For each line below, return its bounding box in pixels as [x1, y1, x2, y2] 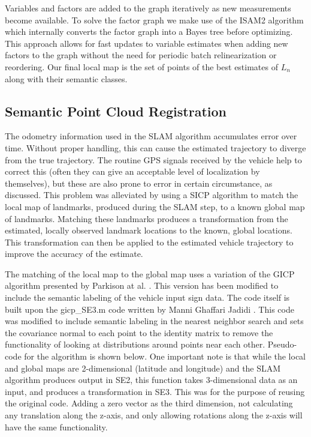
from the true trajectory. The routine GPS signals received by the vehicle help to [5, 153, 302, 166]
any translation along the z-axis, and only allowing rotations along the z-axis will [5, 409, 303, 421]
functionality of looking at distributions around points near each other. [5, 338, 265, 351]
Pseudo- [267, 338, 297, 351]
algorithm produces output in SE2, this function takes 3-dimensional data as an [5, 373, 298, 386]
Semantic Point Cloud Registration [5, 101, 227, 120]
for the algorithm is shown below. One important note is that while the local [24, 350, 306, 363]
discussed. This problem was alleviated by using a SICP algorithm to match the [5, 188, 298, 201]
